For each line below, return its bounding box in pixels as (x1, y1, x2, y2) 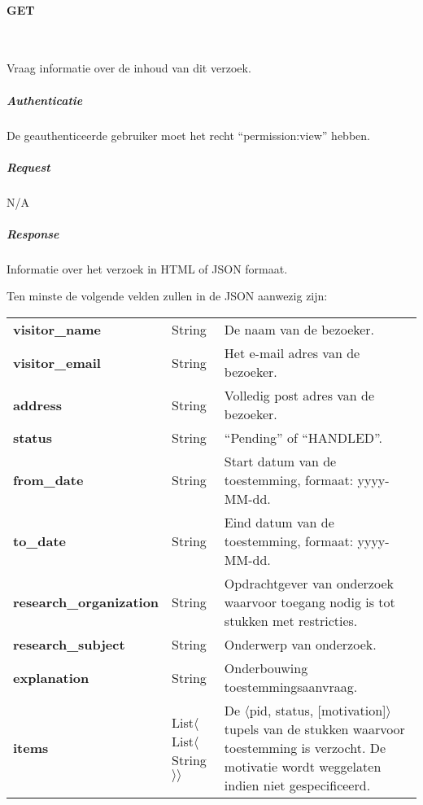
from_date (13, 470, 84, 490)
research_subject (13, 635, 125, 654)
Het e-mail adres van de (224, 343, 360, 363)
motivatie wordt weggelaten (224, 757, 382, 777)
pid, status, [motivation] (249, 701, 386, 720)
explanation (13, 667, 89, 687)
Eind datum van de (224, 513, 334, 532)
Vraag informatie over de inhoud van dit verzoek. (7, 59, 251, 77)
